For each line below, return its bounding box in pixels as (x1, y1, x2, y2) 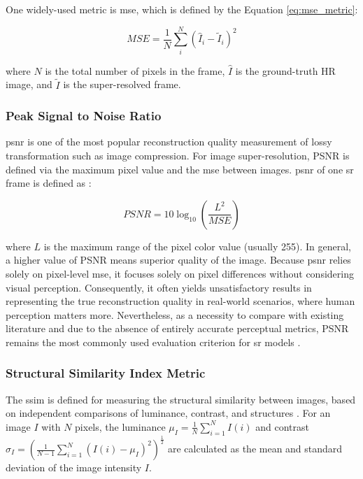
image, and (6, 77, 52, 92)
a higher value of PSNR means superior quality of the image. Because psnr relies (6, 252, 351, 267)
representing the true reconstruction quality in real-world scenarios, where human (6, 294, 355, 308)
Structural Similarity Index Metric (6, 364, 206, 382)
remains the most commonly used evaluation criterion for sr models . (6, 334, 301, 349)
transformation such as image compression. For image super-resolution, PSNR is (6, 148, 350, 162)
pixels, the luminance (75, 419, 166, 434)
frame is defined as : (6, 176, 92, 190)
